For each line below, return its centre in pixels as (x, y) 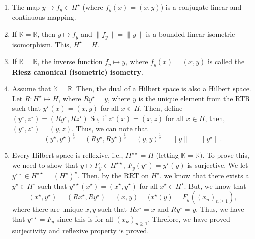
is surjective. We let (218, 165)
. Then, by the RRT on (113, 175)
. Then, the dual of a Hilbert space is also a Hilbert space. (162, 88)
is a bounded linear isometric (190, 34)
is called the (226, 61)
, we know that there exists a (204, 175)
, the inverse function (70, 61)
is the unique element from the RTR (194, 98)
